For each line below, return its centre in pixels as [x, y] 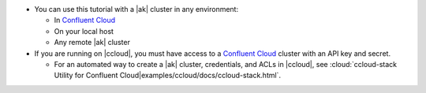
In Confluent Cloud [85, 20]
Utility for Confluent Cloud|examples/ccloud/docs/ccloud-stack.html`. [168, 76]
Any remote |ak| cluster [92, 43]
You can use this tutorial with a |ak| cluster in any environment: [136, 9]
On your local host [84, 31]
